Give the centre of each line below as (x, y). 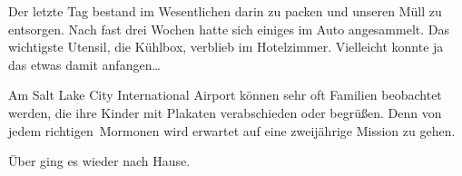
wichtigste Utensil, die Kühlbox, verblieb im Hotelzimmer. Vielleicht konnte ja (226, 47)
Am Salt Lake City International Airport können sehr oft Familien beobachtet (225, 95)
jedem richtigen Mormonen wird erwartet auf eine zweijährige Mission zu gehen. (232, 130)
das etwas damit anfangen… (84, 64)
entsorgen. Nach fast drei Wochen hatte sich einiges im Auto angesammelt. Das (229, 29)
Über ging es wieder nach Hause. (99, 161)
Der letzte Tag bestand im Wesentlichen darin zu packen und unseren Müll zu (225, 11)
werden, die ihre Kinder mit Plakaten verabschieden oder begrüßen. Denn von (225, 112)
